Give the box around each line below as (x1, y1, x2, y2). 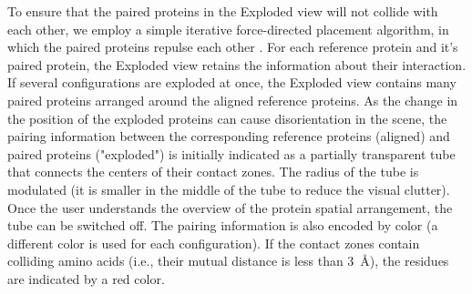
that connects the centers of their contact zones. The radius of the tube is (7, 162, 419, 181)
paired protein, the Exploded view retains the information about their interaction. (7, 55, 467, 74)
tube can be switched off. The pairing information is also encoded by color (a (7, 216, 438, 235)
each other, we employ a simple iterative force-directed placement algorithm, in (7, 19, 449, 38)
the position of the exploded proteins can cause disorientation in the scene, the (7, 108, 447, 127)
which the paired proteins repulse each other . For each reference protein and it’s (7, 37, 458, 56)
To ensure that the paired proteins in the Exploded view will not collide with (7, 2, 438, 20)
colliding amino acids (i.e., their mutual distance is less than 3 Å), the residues (7, 251, 449, 270)
